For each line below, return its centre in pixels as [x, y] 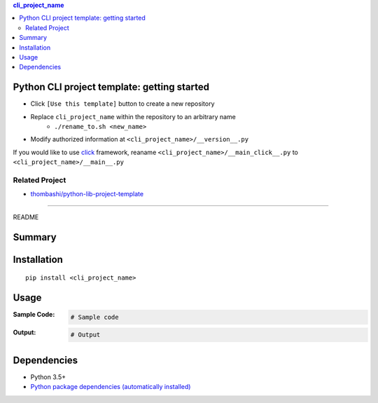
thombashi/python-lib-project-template [87, 194]
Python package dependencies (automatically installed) [111, 387]
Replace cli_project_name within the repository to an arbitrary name [133, 116]
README [26, 217]
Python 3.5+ [48, 377]
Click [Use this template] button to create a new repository [122, 104]
